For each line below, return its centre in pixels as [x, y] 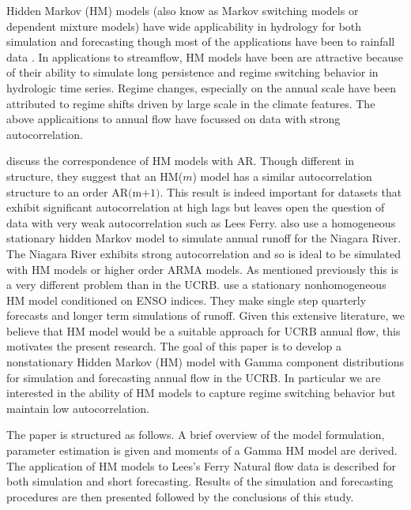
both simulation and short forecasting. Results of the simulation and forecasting [200, 481]
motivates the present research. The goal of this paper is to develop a [174, 346]
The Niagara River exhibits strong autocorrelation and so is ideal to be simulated [204, 253]
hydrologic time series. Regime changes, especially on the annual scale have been [201, 87]
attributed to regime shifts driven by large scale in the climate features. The [191, 103]
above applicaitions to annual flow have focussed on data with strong [173, 119]
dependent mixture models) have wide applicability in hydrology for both [184, 26]
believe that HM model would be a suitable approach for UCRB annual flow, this [204, 330]
